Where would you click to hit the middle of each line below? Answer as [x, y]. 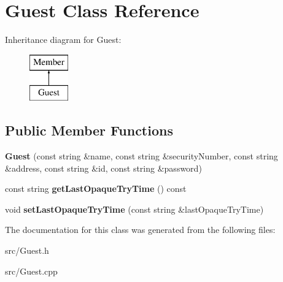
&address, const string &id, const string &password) [103, 168]
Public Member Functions [89, 130]
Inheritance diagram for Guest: [63, 40]
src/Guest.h [27, 250]
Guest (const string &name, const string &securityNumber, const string [141, 156]
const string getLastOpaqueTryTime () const [96, 189]
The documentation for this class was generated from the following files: [140, 230]
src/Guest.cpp [31, 271]
